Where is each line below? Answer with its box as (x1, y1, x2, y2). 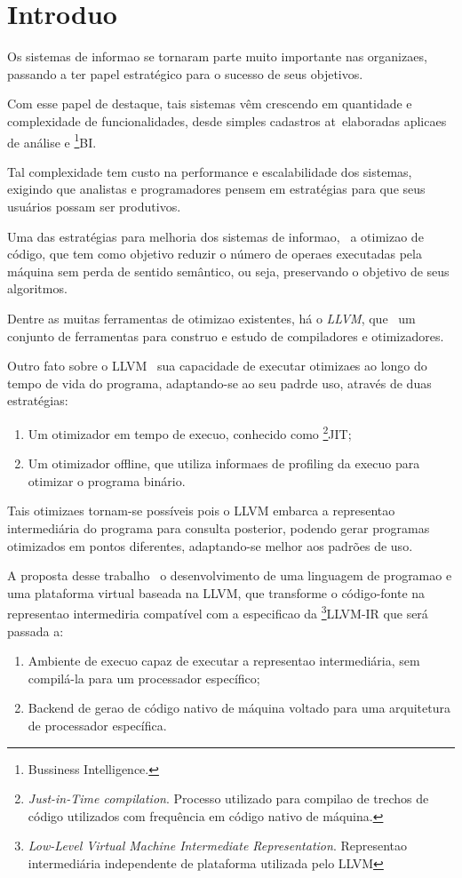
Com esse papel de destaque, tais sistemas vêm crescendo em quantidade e (7, 94, 412, 113)
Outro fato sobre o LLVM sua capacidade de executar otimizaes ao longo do (7, 356, 427, 375)
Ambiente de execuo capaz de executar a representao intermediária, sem (28, 651, 420, 670)
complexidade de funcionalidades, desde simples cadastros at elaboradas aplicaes (7, 111, 447, 130)
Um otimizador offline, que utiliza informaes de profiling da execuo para (28, 454, 420, 473)
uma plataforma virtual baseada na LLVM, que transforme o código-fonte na (7, 583, 426, 602)
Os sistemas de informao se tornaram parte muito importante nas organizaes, (7, 47, 427, 66)
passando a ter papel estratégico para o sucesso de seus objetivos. (7, 64, 363, 83)
